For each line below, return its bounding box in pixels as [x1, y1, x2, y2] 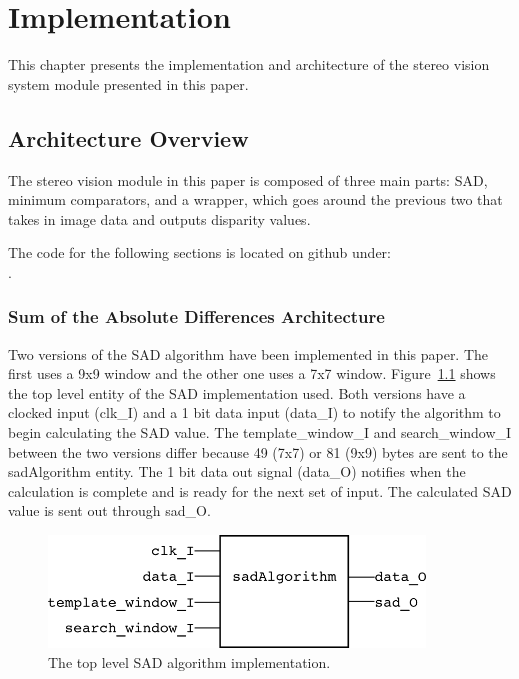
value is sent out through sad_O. [8, 500, 211, 521]
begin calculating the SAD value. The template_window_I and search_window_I [8, 422, 512, 443]
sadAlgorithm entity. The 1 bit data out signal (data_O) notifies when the [8, 461, 466, 482]
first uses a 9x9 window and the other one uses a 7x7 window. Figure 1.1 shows [8, 363, 496, 384]
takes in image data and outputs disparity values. [8, 208, 311, 229]
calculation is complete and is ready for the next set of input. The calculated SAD [8, 480, 512, 501]
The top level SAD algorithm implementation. [48, 651, 331, 672]
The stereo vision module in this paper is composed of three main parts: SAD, [8, 169, 488, 190]
